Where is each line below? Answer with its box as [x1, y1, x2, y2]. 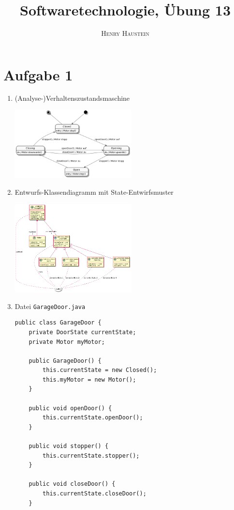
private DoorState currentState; [29, 328, 136, 336]
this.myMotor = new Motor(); [43, 376, 136, 383]
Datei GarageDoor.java [15, 301, 86, 311]
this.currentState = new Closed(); [43, 367, 157, 374]
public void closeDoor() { [29, 480, 116, 488]
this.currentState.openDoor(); [43, 414, 143, 421]
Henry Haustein [101, 28, 149, 38]
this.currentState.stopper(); [43, 452, 140, 459]
